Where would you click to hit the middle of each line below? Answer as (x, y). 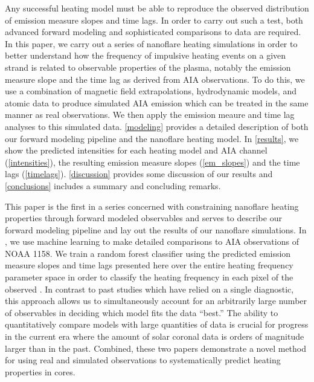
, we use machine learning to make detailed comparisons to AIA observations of (152, 241)
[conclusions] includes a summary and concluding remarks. (113, 185)
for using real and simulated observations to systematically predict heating (143, 360)
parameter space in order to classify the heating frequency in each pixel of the (149, 277)
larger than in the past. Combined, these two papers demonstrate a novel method (155, 348)
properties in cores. (40, 371)
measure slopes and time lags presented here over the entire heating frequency (149, 265)
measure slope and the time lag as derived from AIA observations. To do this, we (155, 79)
